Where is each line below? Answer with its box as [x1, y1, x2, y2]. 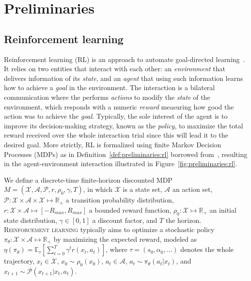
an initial [209, 204, 236, 215]
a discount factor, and [92, 215, 157, 225]
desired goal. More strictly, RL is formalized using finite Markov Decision [4, 139, 221, 149]
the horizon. [165, 215, 202, 225]
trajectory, [4, 256, 35, 266]
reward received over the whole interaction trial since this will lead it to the [4, 130, 228, 140]
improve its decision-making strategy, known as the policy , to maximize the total [4, 120, 243, 130]
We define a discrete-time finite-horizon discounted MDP [4, 174, 173, 185]
